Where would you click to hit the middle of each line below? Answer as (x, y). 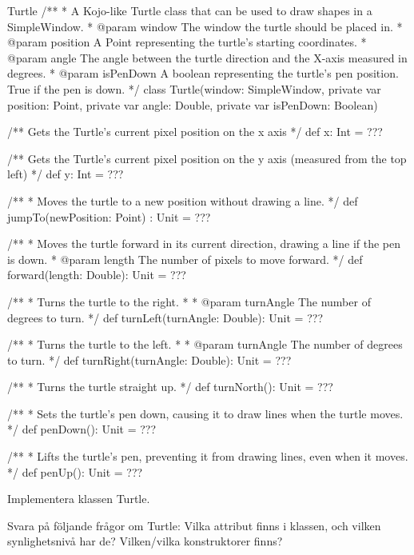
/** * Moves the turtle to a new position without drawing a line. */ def (183, 200)
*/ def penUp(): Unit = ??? (75, 471)
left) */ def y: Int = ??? (66, 174)
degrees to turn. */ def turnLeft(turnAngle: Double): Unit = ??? (165, 317)
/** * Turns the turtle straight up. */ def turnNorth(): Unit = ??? (170, 387)
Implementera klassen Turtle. (79, 499)
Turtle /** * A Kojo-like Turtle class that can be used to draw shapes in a (190, 10)
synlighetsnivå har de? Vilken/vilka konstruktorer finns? (145, 541)
